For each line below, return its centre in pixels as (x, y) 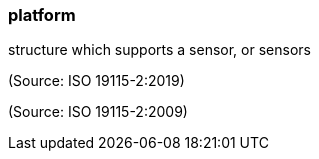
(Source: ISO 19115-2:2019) (96, 81)
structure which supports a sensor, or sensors (159, 50)
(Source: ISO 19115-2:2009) (98, 112)
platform (42, 15)
